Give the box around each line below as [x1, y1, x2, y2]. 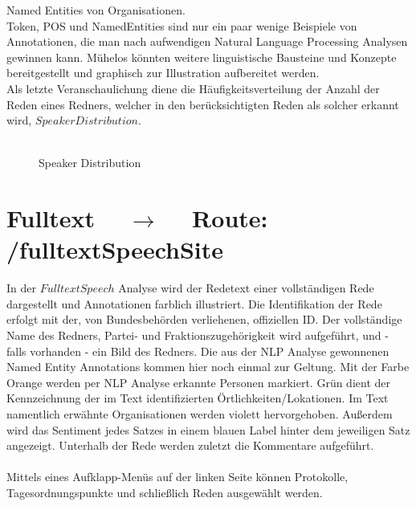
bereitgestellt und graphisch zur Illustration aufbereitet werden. [6, 64, 320, 81]
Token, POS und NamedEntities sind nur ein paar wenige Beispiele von [6, 17, 357, 34]
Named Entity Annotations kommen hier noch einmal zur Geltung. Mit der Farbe [6, 358, 410, 375]
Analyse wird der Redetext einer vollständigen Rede [118, 280, 374, 296]
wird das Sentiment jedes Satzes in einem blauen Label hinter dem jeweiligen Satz [6, 421, 410, 438]
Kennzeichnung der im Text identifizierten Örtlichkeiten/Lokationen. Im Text [6, 390, 389, 406]
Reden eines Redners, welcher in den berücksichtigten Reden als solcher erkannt [6, 96, 399, 112]
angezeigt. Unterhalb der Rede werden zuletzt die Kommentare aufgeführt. [6, 437, 374, 454]
